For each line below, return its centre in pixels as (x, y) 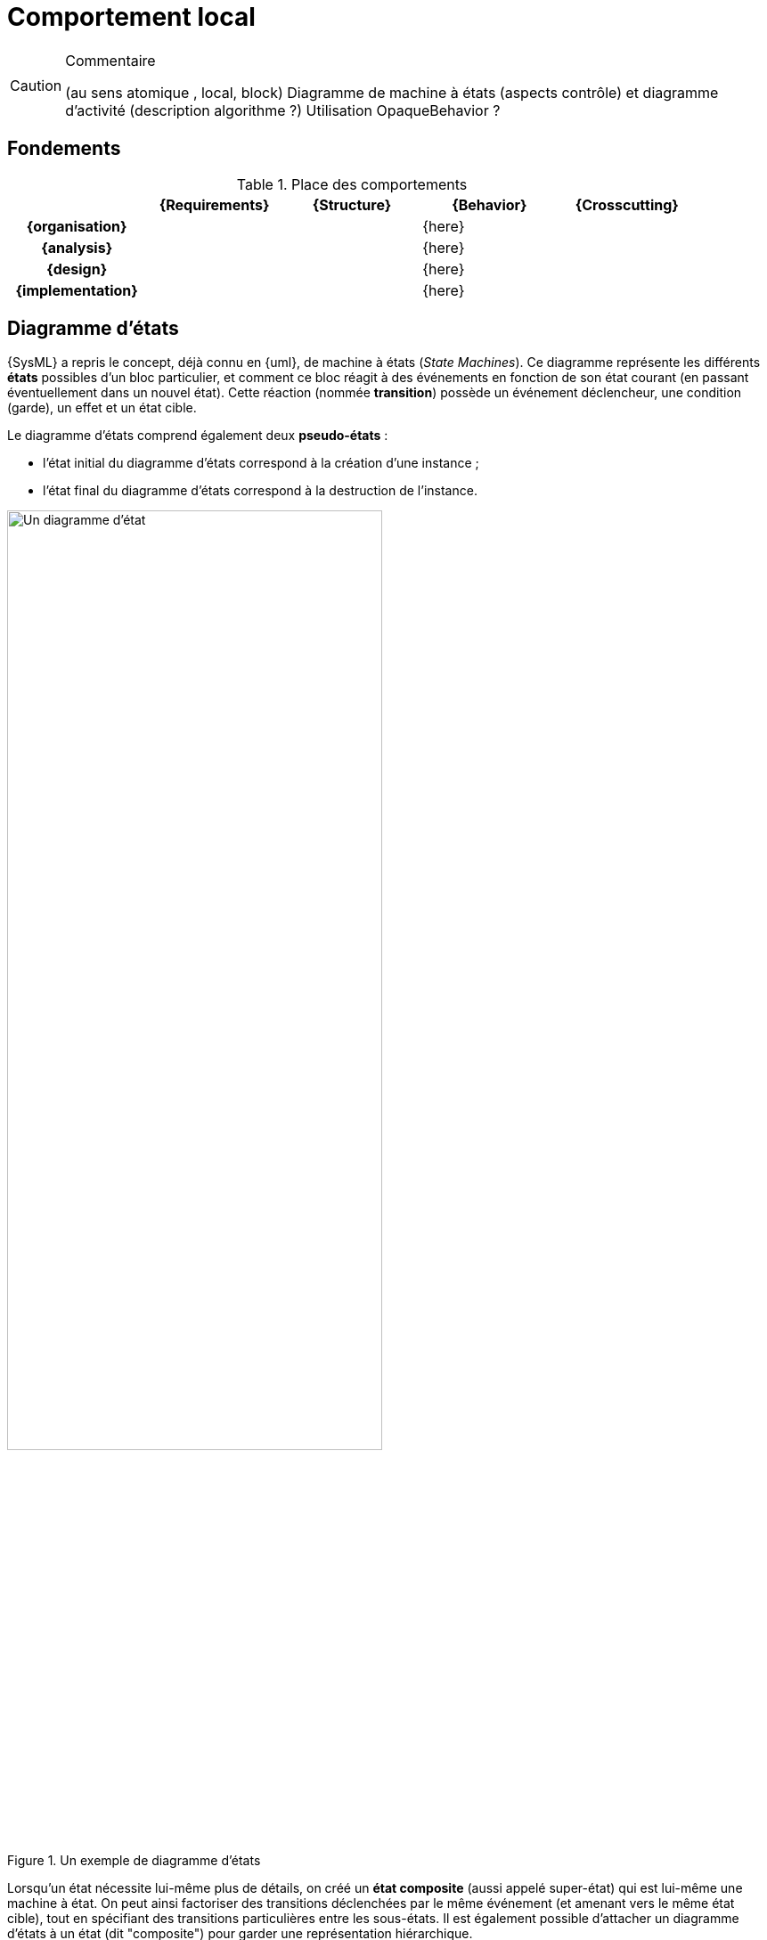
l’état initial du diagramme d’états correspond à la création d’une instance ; (261, 463)
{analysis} (77, 247)
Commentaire (110, 60)
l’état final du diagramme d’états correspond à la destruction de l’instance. (260, 491)
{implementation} (77, 290)
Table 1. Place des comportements (352, 184)
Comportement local (131, 17)
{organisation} (77, 226)
